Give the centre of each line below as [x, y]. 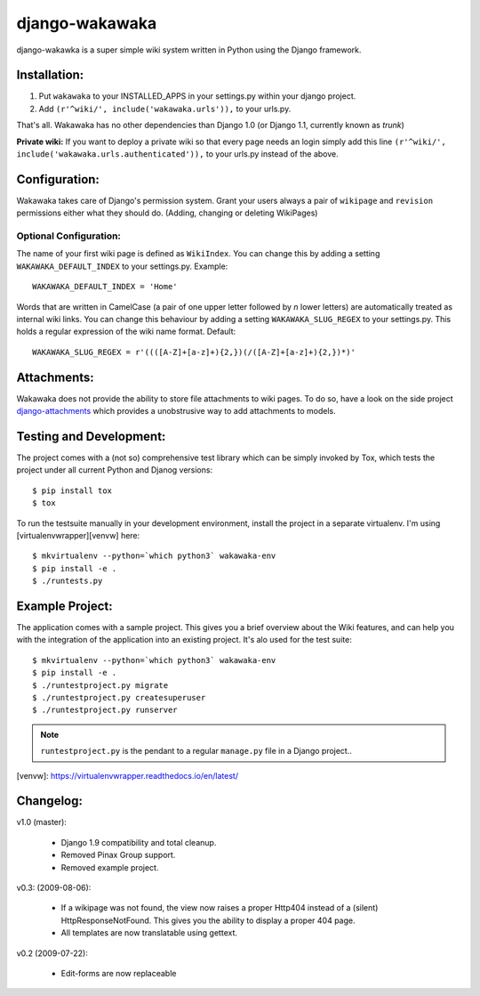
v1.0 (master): [41, 822]
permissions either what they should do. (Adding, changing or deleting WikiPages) [167, 213]
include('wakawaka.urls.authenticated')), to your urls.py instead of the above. [178, 154]
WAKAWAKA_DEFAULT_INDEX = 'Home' [105, 287]
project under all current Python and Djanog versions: [115, 470]
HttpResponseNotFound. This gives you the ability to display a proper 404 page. [208, 920]
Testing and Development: [91, 436]
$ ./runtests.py [68, 581]
